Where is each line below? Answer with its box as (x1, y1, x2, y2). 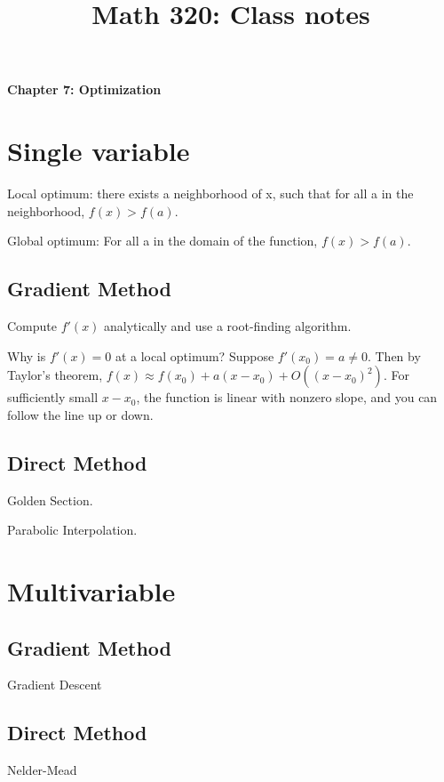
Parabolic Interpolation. (7, 520, 138, 539)
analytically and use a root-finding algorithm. (104, 317, 352, 335)
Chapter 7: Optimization (7, 80, 162, 99)
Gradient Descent (7, 675, 102, 694)
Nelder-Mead (7, 761, 77, 779)
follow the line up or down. (7, 405, 154, 423)
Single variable (7, 133, 190, 169)
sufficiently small (7, 388, 99, 407)
